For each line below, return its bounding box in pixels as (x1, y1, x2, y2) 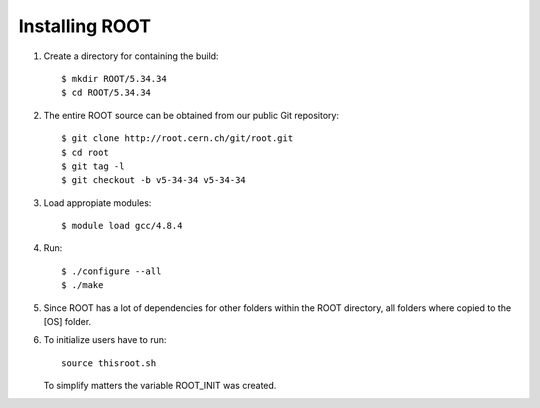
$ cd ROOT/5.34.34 (61, 87, 152, 99)
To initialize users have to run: (43, 334, 167, 346)
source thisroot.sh (61, 357, 157, 369)
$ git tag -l (61, 160, 125, 172)
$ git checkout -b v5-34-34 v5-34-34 (61, 175, 247, 186)
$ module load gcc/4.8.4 (61, 220, 183, 232)
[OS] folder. (43, 316, 92, 328)
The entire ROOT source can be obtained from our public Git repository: (43, 109, 340, 121)
